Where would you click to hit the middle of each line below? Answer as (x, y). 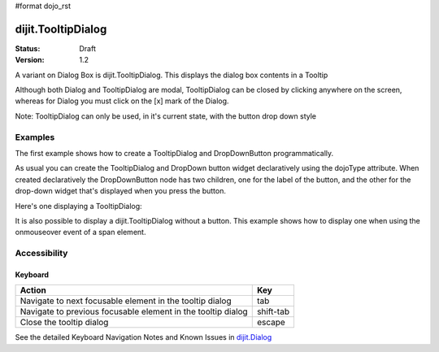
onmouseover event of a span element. (80, 232)
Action (33, 290)
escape (271, 323)
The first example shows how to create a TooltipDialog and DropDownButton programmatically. (174, 153)
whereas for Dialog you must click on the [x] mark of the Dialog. (122, 101)
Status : (28, 48)
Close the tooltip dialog (64, 323)
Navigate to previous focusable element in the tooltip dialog (134, 311)
